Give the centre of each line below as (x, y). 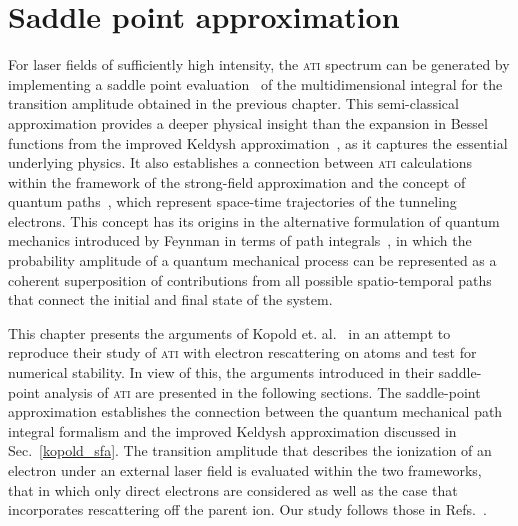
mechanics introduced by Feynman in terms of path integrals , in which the (240, 240)
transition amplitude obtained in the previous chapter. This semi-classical (233, 103)
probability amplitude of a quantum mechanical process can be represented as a (252, 260)
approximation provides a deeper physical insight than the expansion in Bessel (248, 122)
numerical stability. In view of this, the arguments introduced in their (221, 372)
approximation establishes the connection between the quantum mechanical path (255, 411)
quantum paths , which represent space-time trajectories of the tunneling (232, 201)
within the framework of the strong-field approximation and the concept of (237, 181)
